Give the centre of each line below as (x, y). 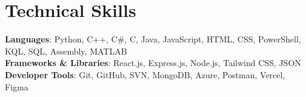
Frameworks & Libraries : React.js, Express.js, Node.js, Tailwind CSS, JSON (153, 63)
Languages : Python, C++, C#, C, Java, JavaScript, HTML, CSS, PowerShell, (153, 39)
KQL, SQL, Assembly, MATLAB (66, 51)
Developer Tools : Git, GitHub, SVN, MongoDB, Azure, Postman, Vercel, (145, 74)
